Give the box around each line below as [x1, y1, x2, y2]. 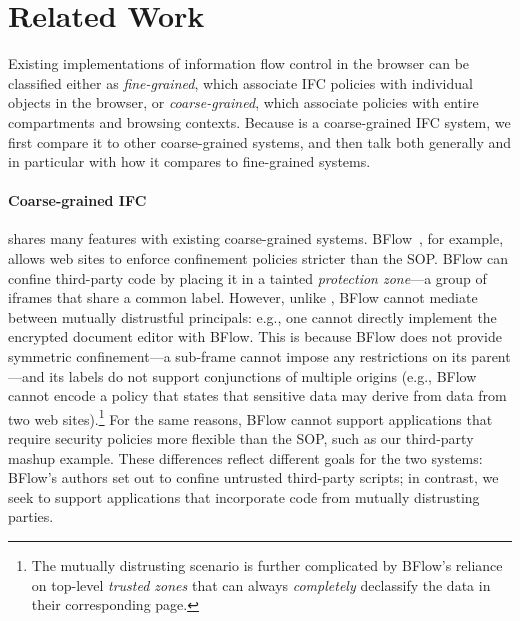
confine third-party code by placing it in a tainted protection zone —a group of [8, 267, 487, 288]
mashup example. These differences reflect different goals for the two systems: [8, 447, 483, 468]
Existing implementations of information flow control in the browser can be [8, 53, 470, 74]
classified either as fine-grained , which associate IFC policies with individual [8, 72, 473, 93]
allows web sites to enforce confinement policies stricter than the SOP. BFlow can [8, 248, 508, 269]
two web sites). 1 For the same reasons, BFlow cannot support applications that [8, 405, 493, 429]
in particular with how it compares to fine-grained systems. [8, 151, 371, 172]
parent [471, 346, 511, 367]
